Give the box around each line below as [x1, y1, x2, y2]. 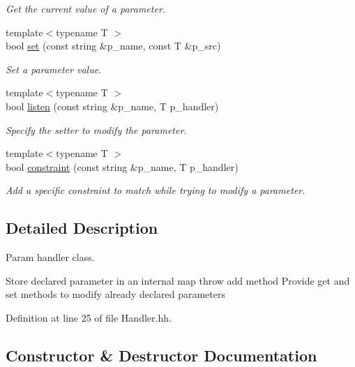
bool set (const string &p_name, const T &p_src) [6, 38, 221, 53]
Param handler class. [6, 250, 95, 264]
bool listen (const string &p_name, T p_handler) [6, 98, 219, 113]
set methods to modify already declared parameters [6, 287, 225, 301]
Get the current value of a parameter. [6, 1, 166, 15]
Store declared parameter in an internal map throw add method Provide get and [6, 273, 350, 287]
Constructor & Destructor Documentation [6, 344, 317, 366]
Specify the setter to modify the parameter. [6, 122, 187, 137]
